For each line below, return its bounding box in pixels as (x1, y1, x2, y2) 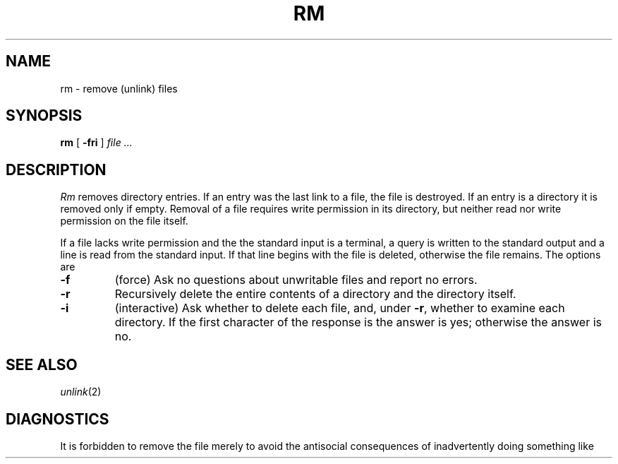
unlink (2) (60, 386, 102, 398)
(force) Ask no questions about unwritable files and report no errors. (114, 273, 478, 287)
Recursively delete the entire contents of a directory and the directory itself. (114, 287, 516, 302)
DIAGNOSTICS (6, 410, 109, 428)
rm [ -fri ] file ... (60, 136, 133, 149)
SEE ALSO (6, 355, 78, 374)
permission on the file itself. (60, 215, 188, 227)
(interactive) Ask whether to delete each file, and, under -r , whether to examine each (114, 301, 565, 316)
